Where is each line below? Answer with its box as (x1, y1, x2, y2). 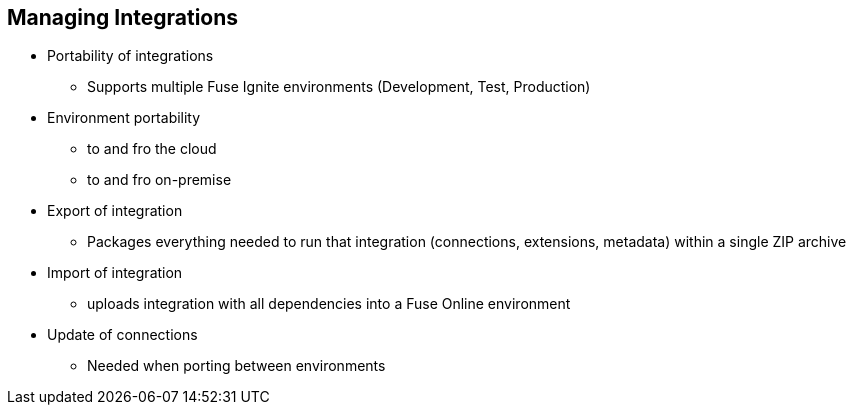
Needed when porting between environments (87, 357, 386, 375)
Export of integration (47, 202, 183, 220)
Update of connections (47, 326, 198, 344)
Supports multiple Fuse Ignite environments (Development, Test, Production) (87, 78, 591, 96)
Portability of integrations (47, 47, 214, 65)
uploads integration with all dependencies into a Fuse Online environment (87, 295, 571, 313)
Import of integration (47, 264, 183, 282)
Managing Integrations (7, 5, 239, 30)
